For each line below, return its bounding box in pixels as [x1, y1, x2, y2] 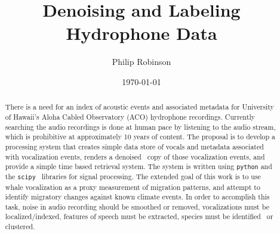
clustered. [5, 221, 35, 232]
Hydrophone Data [66, 21, 217, 45]
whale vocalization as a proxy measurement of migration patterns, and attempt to [5, 182, 260, 192]
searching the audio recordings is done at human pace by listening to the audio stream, [5, 121, 276, 132]
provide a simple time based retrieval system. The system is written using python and [5, 161, 272, 171]
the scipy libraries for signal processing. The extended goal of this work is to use [5, 171, 261, 182]
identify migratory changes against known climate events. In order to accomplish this [5, 192, 270, 202]
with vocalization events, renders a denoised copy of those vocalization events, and [5, 151, 265, 161]
